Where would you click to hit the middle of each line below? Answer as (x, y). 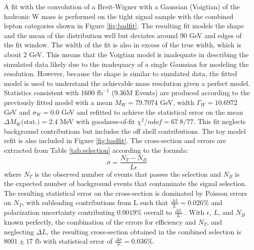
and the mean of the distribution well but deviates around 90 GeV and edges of (123, 35)
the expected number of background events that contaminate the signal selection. (126, 183)
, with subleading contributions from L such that (95, 202)
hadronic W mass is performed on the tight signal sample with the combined (119, 16)
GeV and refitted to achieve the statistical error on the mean (152, 112)
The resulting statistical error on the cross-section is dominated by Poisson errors (126, 193)
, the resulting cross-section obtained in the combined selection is (144, 231)
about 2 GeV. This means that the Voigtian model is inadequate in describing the (126, 54)
